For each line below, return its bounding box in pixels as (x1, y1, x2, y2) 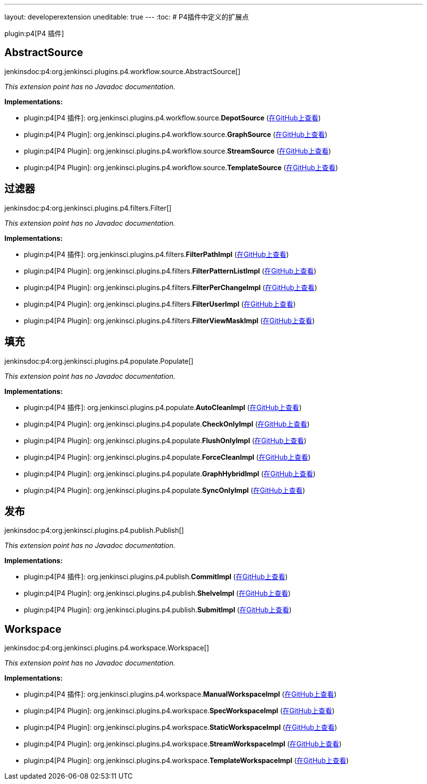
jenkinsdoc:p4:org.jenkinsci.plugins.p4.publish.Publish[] (4, 526, 184, 535)
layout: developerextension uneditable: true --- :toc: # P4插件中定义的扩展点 (4, 13, 249, 21)
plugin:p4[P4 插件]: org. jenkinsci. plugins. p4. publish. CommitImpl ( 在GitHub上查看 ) (24, 572, 288, 581)
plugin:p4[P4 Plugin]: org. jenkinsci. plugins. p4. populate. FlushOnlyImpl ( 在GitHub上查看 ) (24, 436, 307, 445)
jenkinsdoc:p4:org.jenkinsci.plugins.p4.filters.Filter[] (4, 203, 172, 212)
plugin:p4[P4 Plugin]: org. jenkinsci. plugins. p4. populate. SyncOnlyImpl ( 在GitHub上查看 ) (24, 486, 305, 494)
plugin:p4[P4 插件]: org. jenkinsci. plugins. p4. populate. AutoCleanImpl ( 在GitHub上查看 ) (24, 403, 302, 412)
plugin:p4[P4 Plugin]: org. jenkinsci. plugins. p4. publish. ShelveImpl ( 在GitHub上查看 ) (24, 589, 291, 598)
